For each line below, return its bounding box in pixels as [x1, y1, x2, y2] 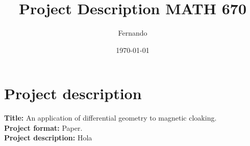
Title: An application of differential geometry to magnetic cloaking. [4, 112, 217, 123]
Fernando [118, 27, 147, 38]
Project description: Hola [4, 132, 92, 143]
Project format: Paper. [4, 122, 83, 133]
